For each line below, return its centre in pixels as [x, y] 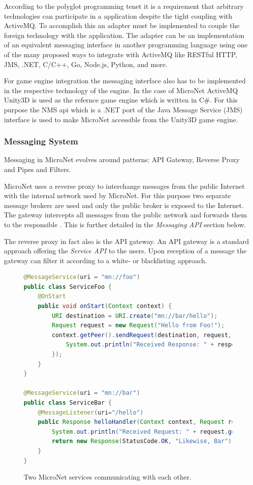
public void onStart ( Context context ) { [105, 306]
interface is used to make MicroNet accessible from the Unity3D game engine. [121, 119]
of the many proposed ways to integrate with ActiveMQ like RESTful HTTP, [121, 54]
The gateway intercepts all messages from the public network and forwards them [126, 215]
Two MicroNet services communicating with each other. [108, 477]
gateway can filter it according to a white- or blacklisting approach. [106, 260]
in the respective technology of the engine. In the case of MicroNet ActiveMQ [121, 90]
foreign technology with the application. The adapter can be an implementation [124, 35]
